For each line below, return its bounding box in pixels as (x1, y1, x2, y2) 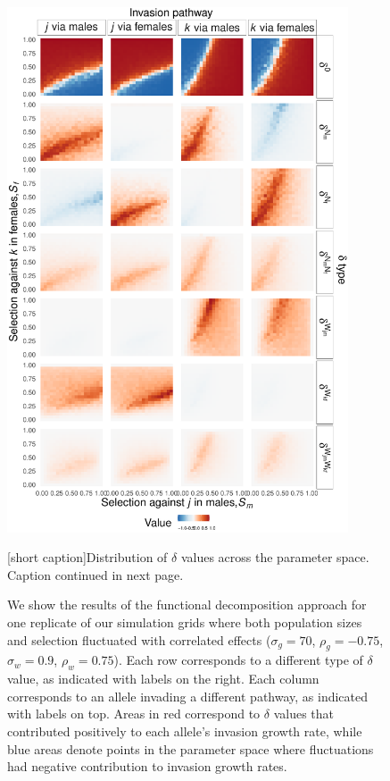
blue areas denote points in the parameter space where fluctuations (7, 739, 374, 758)
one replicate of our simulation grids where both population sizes (7, 612, 362, 631)
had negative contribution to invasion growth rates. (7, 757, 287, 776)
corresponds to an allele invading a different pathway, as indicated (7, 686, 369, 705)
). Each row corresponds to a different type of (113, 651, 363, 669)
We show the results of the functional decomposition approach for (7, 595, 367, 614)
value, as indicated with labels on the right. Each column (7, 669, 319, 688)
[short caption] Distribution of (7, 548, 168, 567)
